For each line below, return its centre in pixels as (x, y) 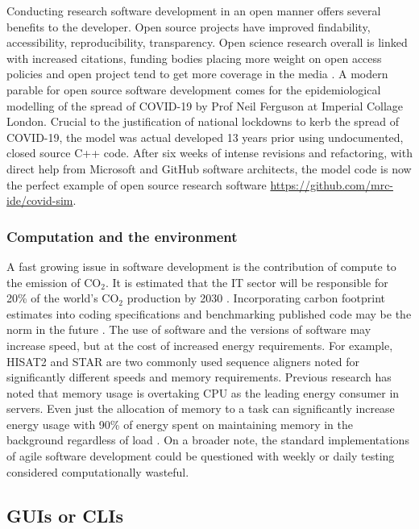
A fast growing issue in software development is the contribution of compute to (201, 266)
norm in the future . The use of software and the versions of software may (189, 329)
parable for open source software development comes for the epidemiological (194, 89)
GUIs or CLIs (65, 515)
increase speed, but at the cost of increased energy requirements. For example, (200, 345)
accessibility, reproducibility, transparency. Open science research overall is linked (207, 42)
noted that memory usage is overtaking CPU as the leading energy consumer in (203, 392)
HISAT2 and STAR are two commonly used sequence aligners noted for (183, 361)
